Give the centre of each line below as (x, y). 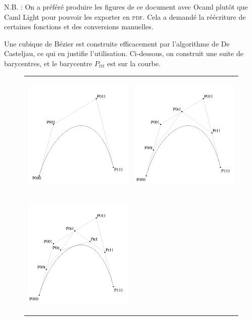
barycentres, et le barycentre (48, 63)
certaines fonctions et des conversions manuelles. (79, 27)
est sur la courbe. (134, 63)
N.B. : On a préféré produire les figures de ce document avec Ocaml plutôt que (126, 7)
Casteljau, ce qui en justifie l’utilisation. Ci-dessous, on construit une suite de (124, 53)
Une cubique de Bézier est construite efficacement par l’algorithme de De (117, 43)
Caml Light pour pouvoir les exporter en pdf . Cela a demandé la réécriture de (125, 16)
